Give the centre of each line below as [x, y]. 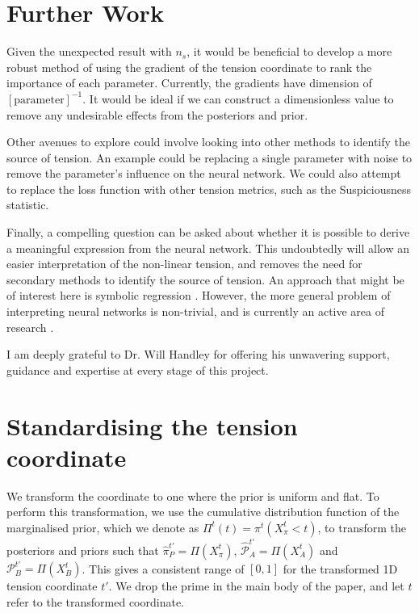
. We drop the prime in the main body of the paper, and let [256, 586]
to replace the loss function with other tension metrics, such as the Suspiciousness [209, 189]
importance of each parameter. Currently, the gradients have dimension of [189, 83]
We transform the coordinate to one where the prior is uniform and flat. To [193, 495]
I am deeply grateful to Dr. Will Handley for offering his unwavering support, [198, 354]
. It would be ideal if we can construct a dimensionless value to [238, 98]
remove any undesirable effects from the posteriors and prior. [157, 114]
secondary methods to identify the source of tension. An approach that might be [205, 279]
